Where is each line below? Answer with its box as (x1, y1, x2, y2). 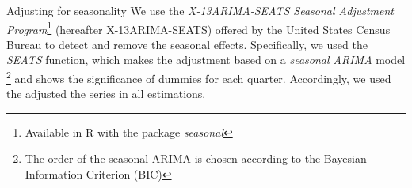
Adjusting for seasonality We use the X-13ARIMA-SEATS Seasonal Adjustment (6, 2, 394, 18)
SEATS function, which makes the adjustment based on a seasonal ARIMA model (6, 51, 406, 68)
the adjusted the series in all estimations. (6, 85, 206, 102)
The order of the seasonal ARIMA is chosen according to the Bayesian (25, 150, 367, 167)
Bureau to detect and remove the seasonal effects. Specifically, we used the (6, 36, 368, 52)
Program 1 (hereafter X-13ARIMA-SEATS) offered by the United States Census (6, 18, 391, 37)
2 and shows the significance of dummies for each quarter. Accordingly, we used (6, 68, 391, 86)
